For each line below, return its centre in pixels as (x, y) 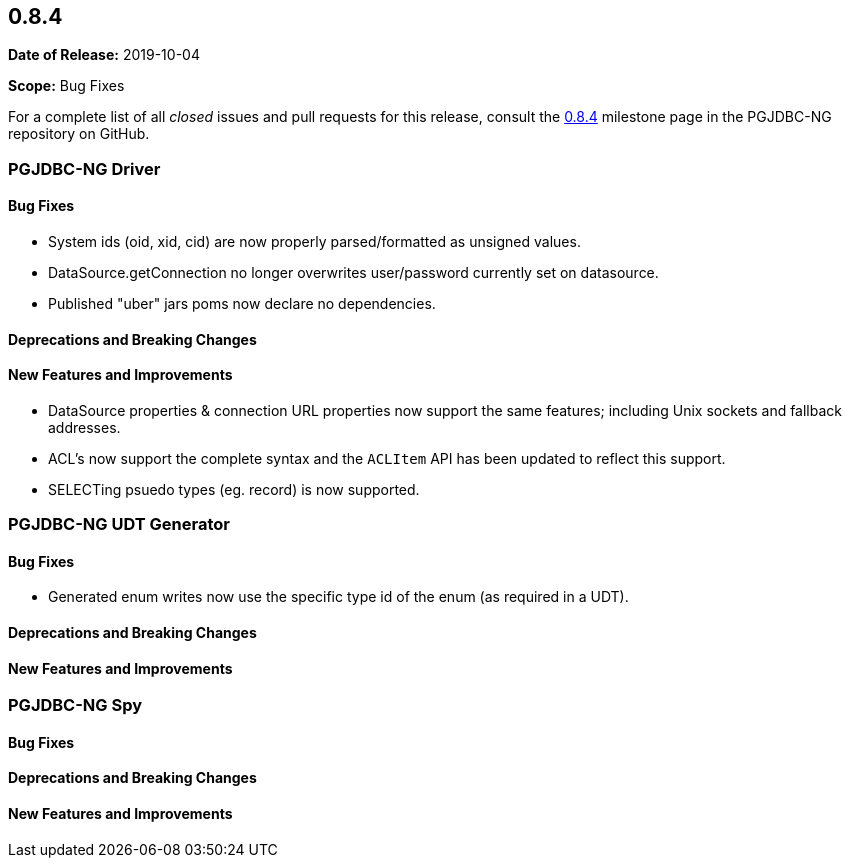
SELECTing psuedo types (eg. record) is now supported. (234, 489)
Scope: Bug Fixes (66, 86)
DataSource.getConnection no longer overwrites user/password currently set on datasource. (353, 273)
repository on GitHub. (79, 134)
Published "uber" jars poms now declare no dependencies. (242, 304)
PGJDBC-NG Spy (75, 705)
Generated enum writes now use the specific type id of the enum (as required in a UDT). (338, 597)
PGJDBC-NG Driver (84, 168)
